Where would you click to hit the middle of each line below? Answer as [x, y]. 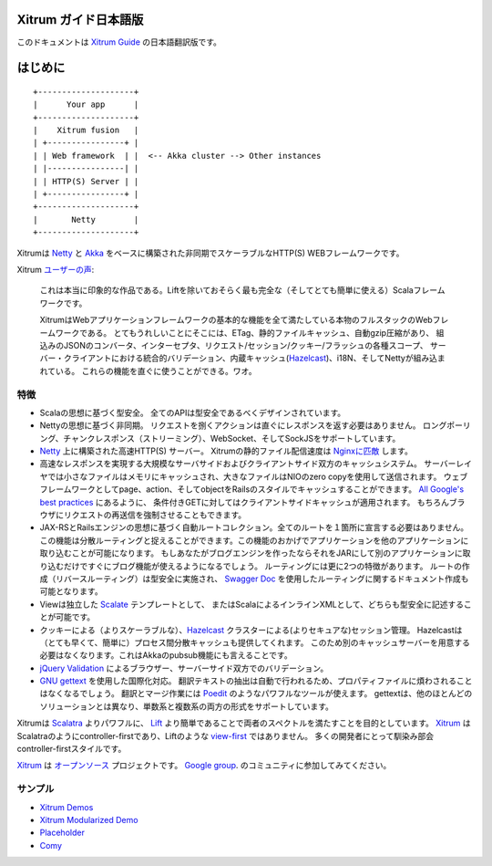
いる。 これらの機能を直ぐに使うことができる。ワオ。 [156, 370]
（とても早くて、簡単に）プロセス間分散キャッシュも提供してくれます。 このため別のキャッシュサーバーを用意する [255, 642]
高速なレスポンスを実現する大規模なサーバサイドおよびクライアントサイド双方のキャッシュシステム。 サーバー [248, 464]
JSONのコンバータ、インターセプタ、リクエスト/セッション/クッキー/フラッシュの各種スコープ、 [246, 345]
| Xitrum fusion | [86, 130]
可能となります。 [72, 591]
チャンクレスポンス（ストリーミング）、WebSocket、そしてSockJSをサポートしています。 [232, 438]
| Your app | [86, 104]
